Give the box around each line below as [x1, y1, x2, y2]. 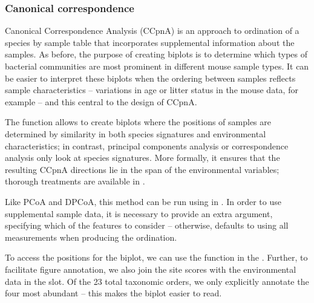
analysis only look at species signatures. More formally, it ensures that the [5, 151, 280, 164]
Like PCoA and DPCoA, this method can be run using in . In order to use [5, 195, 281, 207]
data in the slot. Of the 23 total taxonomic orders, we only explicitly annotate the [5, 275, 309, 287]
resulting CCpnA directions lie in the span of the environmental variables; [5, 163, 280, 175]
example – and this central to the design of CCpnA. [5, 95, 197, 108]
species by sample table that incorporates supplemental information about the [5, 36, 295, 48]
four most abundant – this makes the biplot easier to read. [5, 287, 222, 299]
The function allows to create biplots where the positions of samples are [5, 116, 271, 128]
